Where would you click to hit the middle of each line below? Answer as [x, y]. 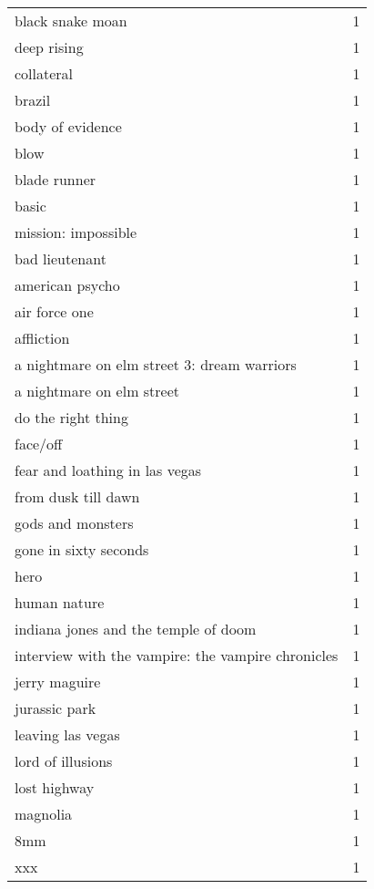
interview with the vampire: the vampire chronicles [177, 655]
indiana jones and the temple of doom [136, 629]
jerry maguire [58, 682]
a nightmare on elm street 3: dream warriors [156, 364]
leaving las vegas [67, 734]
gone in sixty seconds [82, 549]
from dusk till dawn [77, 496]
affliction [42, 338]
